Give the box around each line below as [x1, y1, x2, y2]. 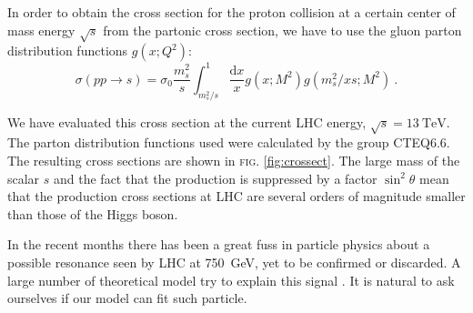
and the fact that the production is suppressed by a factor [54, 168, 377, 187]
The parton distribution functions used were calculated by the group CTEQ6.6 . [7, 133, 450, 152]
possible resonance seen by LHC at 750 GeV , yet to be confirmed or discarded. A [7, 252, 461, 271]
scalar [7, 168, 40, 187]
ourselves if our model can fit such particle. [7, 288, 247, 308]
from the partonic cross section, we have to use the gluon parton [103, 20, 462, 39]
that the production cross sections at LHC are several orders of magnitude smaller [7, 187, 466, 206]
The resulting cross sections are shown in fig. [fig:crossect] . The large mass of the [7, 151, 460, 170]
